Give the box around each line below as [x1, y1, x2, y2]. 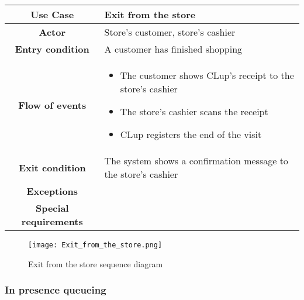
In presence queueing [5, 282, 106, 297]
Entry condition [15, 42, 89, 56]
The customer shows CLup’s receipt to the [120, 68, 294, 82]
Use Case [30, 8, 74, 21]
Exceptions [26, 184, 78, 198]
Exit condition [18, 160, 86, 174]
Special [35, 201, 69, 215]
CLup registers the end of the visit [120, 127, 262, 141]
